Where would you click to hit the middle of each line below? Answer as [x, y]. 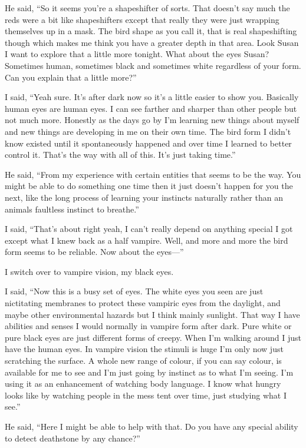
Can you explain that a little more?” [71, 77]
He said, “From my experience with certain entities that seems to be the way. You [153, 174]
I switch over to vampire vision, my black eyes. [89, 271]
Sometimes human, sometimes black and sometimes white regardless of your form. [153, 65]
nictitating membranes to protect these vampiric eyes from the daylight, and [143, 303]
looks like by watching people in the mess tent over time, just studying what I [146, 395]
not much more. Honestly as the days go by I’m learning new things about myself [152, 120]
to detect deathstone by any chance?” [73, 438]
